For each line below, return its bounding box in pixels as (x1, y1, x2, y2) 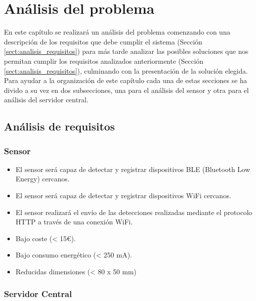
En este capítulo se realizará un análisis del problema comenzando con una (4, 27, 230, 37)
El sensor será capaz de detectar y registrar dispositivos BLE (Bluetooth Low (15, 164, 250, 174)
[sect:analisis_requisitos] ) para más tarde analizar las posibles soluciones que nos (4, 46, 249, 56)
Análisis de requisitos (4, 119, 115, 134)
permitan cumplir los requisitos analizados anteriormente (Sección (4, 55, 204, 66)
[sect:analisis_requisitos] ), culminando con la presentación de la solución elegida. (4, 65, 248, 76)
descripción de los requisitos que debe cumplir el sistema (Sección (4, 36, 203, 46)
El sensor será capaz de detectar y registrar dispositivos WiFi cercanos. (15, 190, 231, 201)
